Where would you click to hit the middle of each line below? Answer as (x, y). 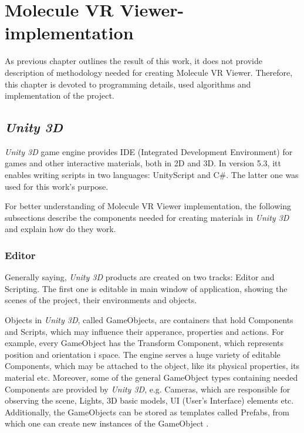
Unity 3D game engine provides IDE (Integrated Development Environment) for (149, 151)
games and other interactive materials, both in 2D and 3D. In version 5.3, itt (143, 163)
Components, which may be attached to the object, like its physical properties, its (152, 366)
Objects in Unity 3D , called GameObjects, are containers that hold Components (149, 320)
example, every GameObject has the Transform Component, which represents (144, 343)
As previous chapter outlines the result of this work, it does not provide (134, 61)
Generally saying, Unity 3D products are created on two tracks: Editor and (140, 277)
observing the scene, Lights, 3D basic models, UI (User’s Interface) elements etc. (149, 400)
